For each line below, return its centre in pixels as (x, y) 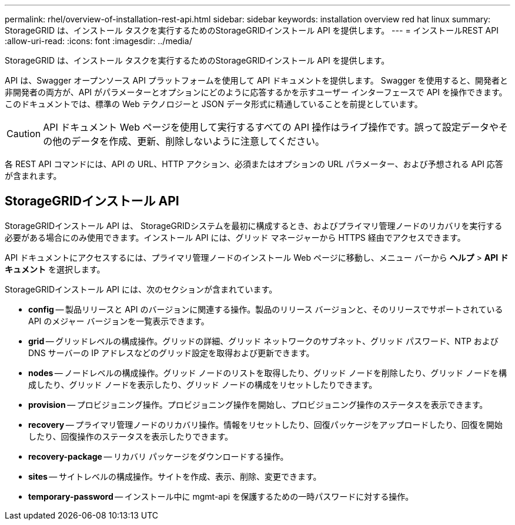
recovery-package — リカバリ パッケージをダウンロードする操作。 (158, 456)
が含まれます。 (33, 176)
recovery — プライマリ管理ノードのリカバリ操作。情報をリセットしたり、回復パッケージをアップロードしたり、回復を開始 (265, 424)
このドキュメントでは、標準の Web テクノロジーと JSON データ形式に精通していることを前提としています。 (214, 104)
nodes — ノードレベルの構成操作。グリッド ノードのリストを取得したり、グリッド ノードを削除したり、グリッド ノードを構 (268, 373)
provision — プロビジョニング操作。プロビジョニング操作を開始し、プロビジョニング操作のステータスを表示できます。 (258, 404)
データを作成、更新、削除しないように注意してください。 (198, 141)
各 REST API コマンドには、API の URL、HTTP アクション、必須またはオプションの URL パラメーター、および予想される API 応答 (254, 164)
